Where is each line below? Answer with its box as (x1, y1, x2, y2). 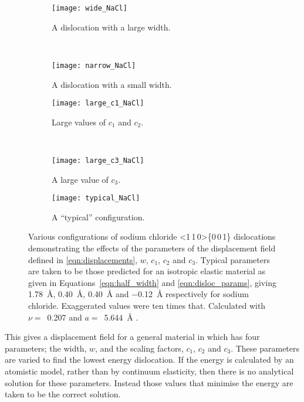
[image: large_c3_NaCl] (52, 156, 144, 165)
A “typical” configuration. (52, 210, 145, 223)
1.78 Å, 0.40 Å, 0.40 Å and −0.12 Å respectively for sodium (28, 288, 249, 300)
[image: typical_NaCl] (52, 194, 140, 203)
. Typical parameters (195, 253, 270, 265)
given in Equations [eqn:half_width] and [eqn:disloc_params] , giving (28, 276, 276, 288)
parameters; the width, (5, 342, 87, 354)
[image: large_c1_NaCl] (52, 99, 144, 108)
